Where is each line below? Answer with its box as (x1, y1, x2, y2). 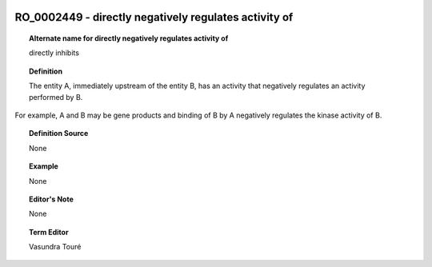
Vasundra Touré (29, 242, 82, 252)
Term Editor (29, 227, 69, 237)
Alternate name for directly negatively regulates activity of (29, 34, 229, 43)
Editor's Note (29, 194, 74, 204)
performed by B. (29, 92, 83, 102)
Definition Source (29, 129, 89, 138)
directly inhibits (29, 48, 80, 58)
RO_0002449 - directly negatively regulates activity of (14, 10, 294, 24)
